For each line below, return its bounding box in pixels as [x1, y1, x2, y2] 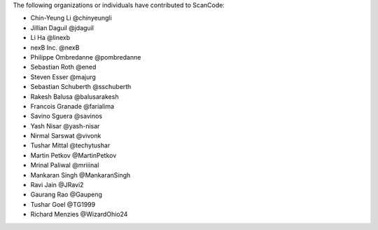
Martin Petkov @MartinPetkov [30, 151, 117, 159]
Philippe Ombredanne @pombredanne [30, 53, 141, 61]
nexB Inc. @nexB [30, 43, 80, 52]
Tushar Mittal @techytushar [30, 141, 111, 150]
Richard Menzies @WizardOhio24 [30, 210, 128, 219]
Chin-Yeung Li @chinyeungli [30, 14, 112, 22]
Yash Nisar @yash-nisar [30, 121, 100, 130]
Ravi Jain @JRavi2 [30, 181, 84, 189]
